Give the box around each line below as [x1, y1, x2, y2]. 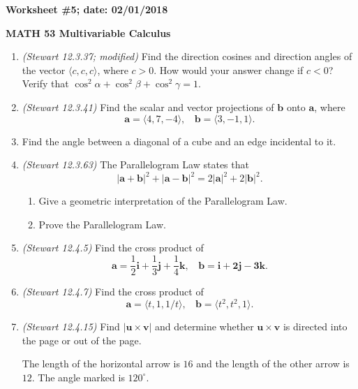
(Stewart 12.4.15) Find [22, 319, 120, 334]
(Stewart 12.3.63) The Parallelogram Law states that [22, 157, 249, 172]
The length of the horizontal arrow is [22, 356, 180, 371]
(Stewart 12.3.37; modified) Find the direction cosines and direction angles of [22, 49, 352, 64]
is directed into [283, 319, 348, 334]
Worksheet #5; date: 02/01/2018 [6, 2, 168, 16]
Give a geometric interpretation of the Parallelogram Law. [38, 193, 288, 208]
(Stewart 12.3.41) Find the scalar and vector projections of [22, 99, 274, 114]
